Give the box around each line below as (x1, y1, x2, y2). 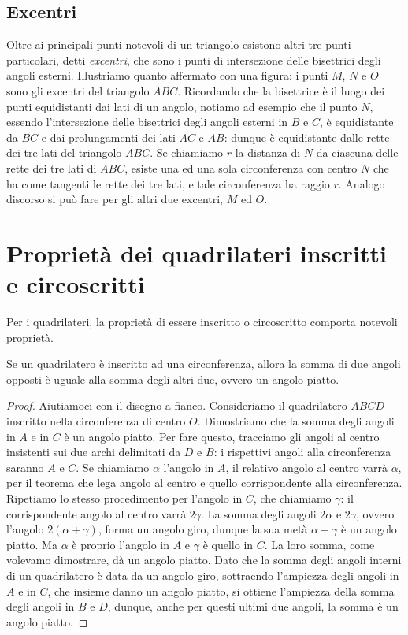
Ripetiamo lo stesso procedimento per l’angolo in (6, 489, 243, 506)
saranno (6, 459, 44, 475)
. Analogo (338, 175, 385, 191)
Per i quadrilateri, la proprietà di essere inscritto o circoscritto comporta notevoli (6, 314, 398, 330)
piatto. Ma (6, 536, 57, 552)
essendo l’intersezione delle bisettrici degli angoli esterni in (6, 113, 288, 130)
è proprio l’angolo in (72, 536, 170, 552)
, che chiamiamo (253, 489, 332, 506)
